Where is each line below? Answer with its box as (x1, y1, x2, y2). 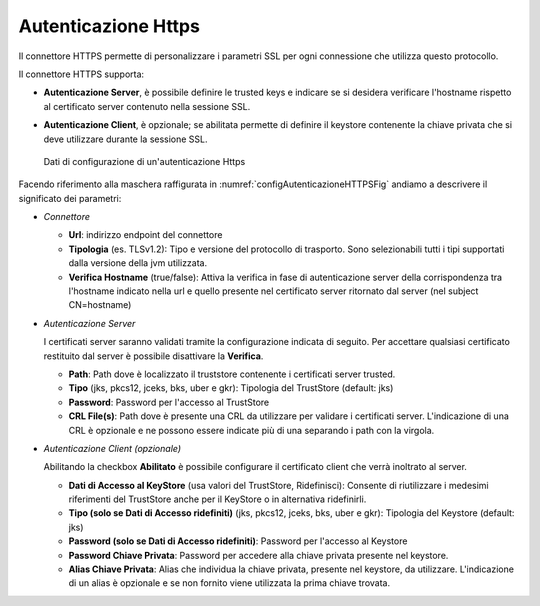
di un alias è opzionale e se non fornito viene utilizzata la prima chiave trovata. (68, 577, 390, 589)
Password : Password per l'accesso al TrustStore (68, 396, 270, 408)
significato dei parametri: (18, 192, 122, 204)
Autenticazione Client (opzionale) (43, 442, 182, 454)
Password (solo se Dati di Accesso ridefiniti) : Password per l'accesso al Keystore (68, 535, 408, 547)
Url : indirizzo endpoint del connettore (68, 229, 223, 241)
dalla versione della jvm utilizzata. (68, 257, 208, 269)
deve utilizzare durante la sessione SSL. (43, 133, 209, 145)
